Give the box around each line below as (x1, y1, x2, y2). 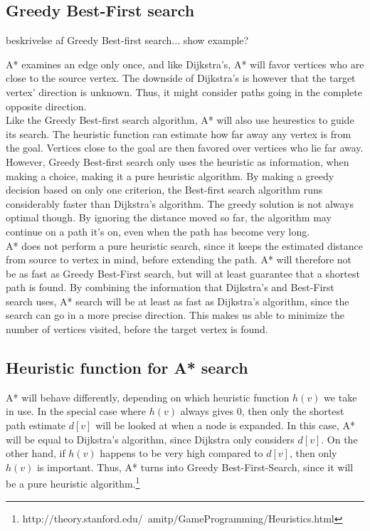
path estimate (6, 418, 66, 433)
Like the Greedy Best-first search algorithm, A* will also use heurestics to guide (6, 112, 354, 127)
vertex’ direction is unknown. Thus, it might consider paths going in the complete (6, 84, 362, 99)
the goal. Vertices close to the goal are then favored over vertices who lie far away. (6, 140, 364, 155)
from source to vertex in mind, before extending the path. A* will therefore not (6, 252, 352, 267)
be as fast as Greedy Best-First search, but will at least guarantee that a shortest (6, 265, 360, 280)
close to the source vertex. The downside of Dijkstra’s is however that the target (6, 70, 356, 85)
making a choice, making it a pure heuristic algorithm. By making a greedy (6, 168, 334, 183)
